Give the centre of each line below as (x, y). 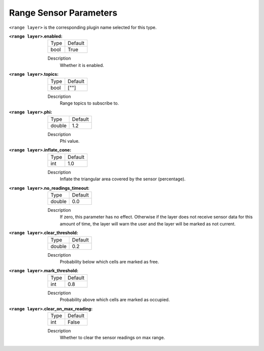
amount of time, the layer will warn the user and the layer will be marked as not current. (148, 224)
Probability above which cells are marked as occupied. (115, 300)
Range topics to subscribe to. (89, 103)
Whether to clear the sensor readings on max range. (112, 338)
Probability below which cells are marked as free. (110, 262)
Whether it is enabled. (82, 65)
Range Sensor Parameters (63, 13)
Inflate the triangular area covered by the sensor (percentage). (123, 179)
